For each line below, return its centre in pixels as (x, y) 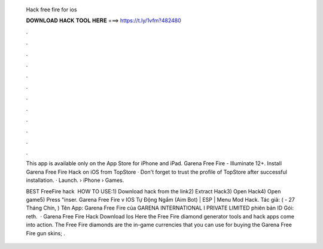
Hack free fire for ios (51, 10)
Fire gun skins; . (46, 233)
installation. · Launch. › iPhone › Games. (75, 180)
